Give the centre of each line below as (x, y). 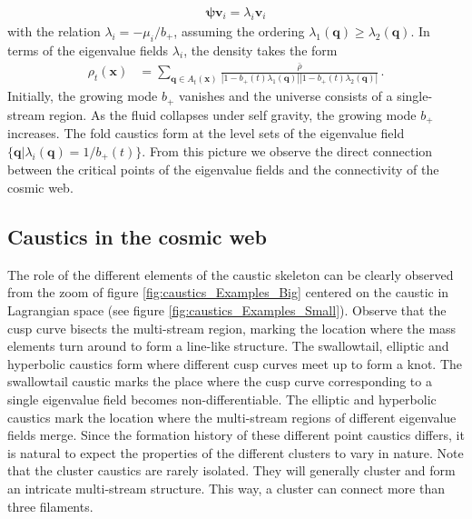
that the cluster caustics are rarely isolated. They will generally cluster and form (231, 470)
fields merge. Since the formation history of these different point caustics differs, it (236, 435)
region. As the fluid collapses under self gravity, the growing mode (232, 114)
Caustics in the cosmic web (137, 236)
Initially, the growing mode (83, 96)
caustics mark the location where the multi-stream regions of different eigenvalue (232, 417)
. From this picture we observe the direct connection (287, 150)
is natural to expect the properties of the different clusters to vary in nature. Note (236, 452)
